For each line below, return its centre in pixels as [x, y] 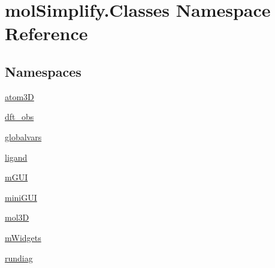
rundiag [19, 258]
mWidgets [23, 237]
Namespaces [43, 71]
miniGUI [21, 197]
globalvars [23, 136]
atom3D [19, 96]
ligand [16, 157]
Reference [46, 33]
